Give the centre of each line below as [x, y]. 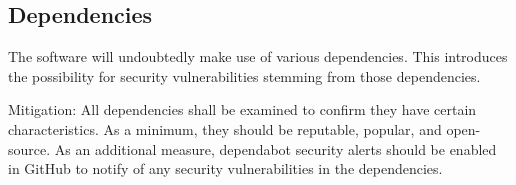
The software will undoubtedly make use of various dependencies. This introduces [258, 56]
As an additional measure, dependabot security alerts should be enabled [275, 148]
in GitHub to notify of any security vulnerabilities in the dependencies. [225, 168]
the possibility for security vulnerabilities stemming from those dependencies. [244, 75]
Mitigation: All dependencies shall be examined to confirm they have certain [242, 109]
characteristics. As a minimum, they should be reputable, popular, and [225, 128]
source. [29, 148]
